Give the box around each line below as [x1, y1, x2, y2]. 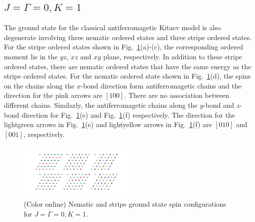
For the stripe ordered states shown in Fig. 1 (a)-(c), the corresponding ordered [4, 42, 244, 52]
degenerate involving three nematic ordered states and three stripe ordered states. [4, 32, 252, 42]
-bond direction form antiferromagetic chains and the [81, 80, 242, 90]
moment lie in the [4, 51, 58, 61]
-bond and [203, 99, 234, 110]
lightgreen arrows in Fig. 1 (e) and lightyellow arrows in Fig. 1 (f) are [4, 119, 212, 130]
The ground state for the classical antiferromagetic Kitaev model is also [4, 22, 221, 33]
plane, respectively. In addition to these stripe [103, 51, 242, 61]
